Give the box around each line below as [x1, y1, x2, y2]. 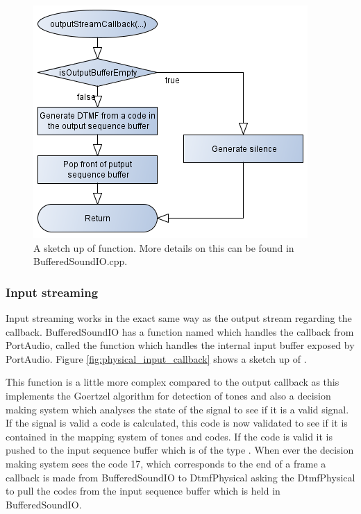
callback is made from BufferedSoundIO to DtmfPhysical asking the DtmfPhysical [6, 470, 355, 484]
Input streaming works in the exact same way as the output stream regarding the [6, 311, 352, 325]
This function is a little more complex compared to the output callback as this [6, 375, 339, 389]
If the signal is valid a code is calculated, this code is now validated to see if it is [6, 416, 348, 430]
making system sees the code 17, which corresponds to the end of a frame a [6, 456, 326, 470]
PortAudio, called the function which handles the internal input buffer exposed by [6, 338, 355, 352]
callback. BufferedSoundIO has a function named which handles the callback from [6, 324, 354, 339]
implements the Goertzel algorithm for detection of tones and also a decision [6, 388, 331, 402]
